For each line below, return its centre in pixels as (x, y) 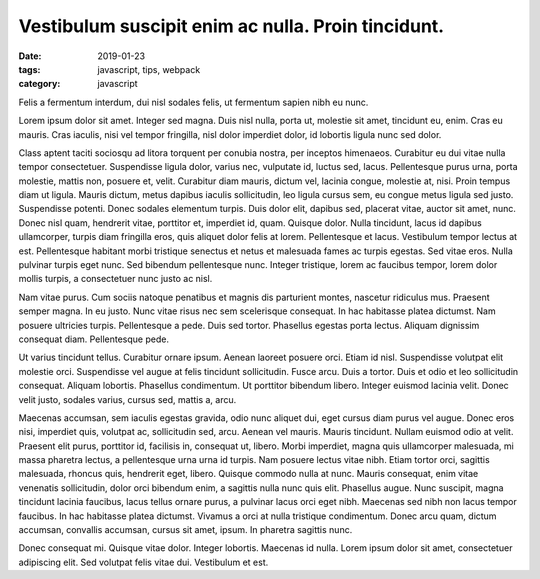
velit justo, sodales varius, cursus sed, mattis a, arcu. (127, 399)
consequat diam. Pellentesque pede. (94, 339)
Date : (30, 56)
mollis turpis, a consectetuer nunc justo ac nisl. (115, 279)
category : (39, 84)
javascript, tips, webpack (149, 69)
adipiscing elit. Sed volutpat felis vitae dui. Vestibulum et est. (143, 562)
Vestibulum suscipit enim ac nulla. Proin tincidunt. (231, 26)
